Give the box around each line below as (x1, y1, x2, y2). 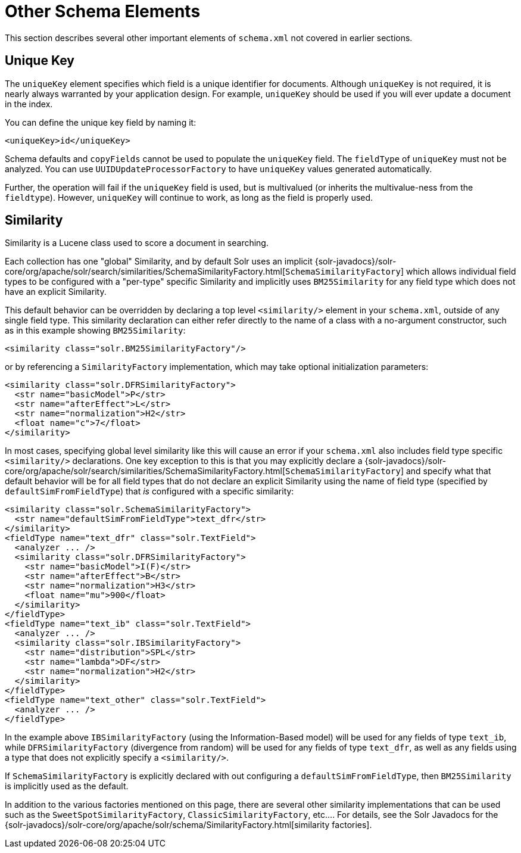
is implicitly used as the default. (5, 781, 129, 792)
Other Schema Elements (5, 1, 201, 21)
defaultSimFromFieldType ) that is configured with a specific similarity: (5, 486, 294, 497)
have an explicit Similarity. (5, 287, 107, 297)
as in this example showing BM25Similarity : (5, 325, 186, 336)
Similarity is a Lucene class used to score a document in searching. (5, 238, 269, 248)
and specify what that (405, 466, 491, 477)
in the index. (5, 98, 53, 109)
